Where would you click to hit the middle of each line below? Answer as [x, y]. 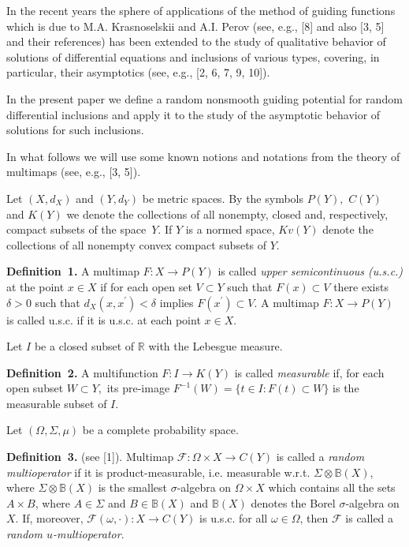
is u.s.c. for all [234, 518]
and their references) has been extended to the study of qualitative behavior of [196, 41]
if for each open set [146, 286]
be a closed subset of [84, 346]
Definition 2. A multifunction [82, 372]
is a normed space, [230, 229]
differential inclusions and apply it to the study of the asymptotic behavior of [193, 114]
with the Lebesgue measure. [216, 346]
